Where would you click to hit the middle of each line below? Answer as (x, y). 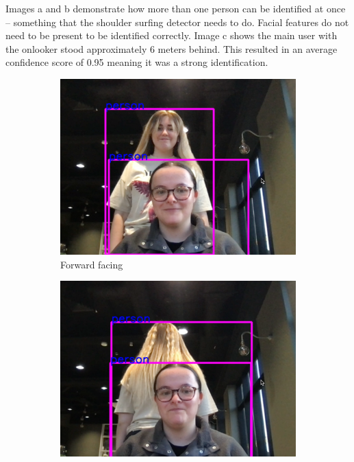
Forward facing (92, 264)
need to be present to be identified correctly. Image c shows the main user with (172, 35)
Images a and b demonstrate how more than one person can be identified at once (176, 8)
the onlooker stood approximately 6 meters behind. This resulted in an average (172, 48)
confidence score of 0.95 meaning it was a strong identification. (137, 62)
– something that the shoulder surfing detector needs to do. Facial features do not (177, 22)
